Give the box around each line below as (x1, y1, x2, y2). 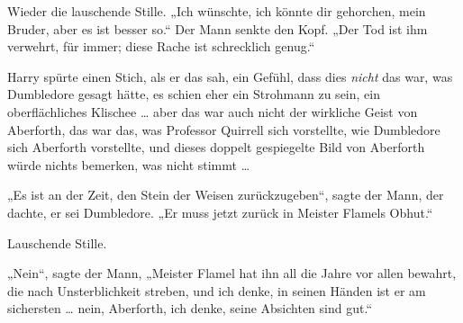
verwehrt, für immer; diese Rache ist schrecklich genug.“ (7, 37, 315, 56)
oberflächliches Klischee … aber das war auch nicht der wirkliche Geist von (7, 102, 418, 121)
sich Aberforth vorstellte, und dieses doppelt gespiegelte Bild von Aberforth (7, 138, 425, 157)
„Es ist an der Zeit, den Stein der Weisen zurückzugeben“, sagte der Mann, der (7, 185, 444, 204)
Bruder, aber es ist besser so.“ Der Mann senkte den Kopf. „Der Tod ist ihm (7, 19, 428, 38)
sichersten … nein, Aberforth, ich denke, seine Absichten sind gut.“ (7, 299, 372, 318)
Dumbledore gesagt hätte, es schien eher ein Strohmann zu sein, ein (7, 85, 380, 103)
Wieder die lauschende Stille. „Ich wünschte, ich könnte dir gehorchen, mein (7, 2, 426, 20)
